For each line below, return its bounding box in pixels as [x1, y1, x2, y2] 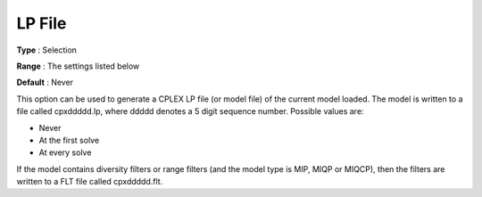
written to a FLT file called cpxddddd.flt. [16, 176, 163, 187]
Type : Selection [16, 45, 78, 55]
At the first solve [38, 135, 100, 145]
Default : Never [16, 77, 74, 88]
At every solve [38, 147, 92, 158]
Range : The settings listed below [16, 61, 140, 71]
